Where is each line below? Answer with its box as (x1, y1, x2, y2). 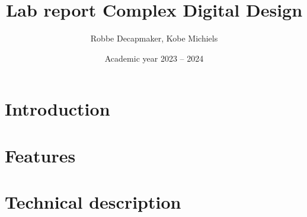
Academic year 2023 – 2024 (104, 52, 204, 64)
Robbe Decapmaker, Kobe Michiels (90, 32, 218, 44)
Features (5, 143, 76, 167)
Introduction (5, 97, 110, 121)
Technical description (5, 190, 181, 214)
